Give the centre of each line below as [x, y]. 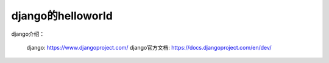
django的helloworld [62, 16]
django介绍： [28, 34]
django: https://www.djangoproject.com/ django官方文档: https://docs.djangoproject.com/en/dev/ [149, 47]
